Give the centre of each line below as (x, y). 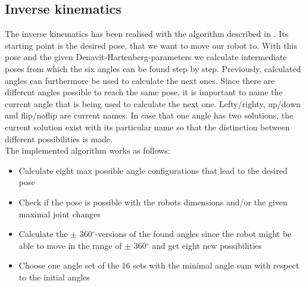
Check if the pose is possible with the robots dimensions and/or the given (153, 202)
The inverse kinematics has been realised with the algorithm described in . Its (147, 34)
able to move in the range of (70, 245)
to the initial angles (54, 277)
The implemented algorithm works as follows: (88, 150)
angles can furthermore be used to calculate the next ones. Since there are (140, 80)
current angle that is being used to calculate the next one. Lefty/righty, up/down (153, 103)
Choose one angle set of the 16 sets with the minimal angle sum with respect (159, 265)
